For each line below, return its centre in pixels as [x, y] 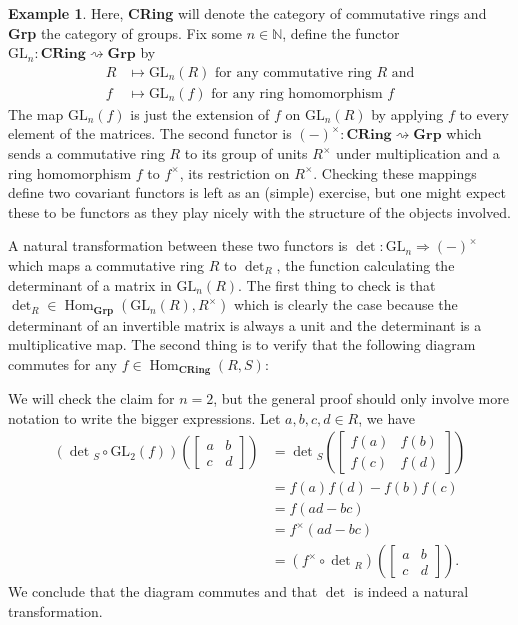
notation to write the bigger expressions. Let [144, 417]
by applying [407, 113]
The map [36, 113]
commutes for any [62, 363]
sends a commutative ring [86, 153]
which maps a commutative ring [106, 265]
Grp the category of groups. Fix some [125, 32]
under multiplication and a [417, 153]
